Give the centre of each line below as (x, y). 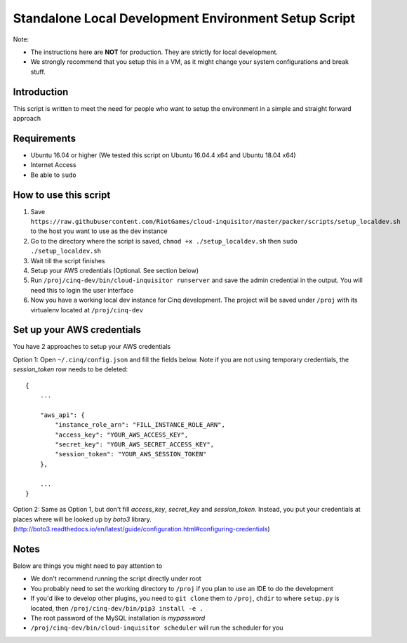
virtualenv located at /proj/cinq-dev (87, 310)
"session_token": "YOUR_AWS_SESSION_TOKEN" (131, 454)
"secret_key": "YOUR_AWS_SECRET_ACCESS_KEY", (134, 444)
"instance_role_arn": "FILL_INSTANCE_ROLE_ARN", (140, 425)
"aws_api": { (62, 415)
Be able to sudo (53, 175)
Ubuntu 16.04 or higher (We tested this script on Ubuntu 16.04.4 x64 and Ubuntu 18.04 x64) (163, 155)
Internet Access (53, 165)
